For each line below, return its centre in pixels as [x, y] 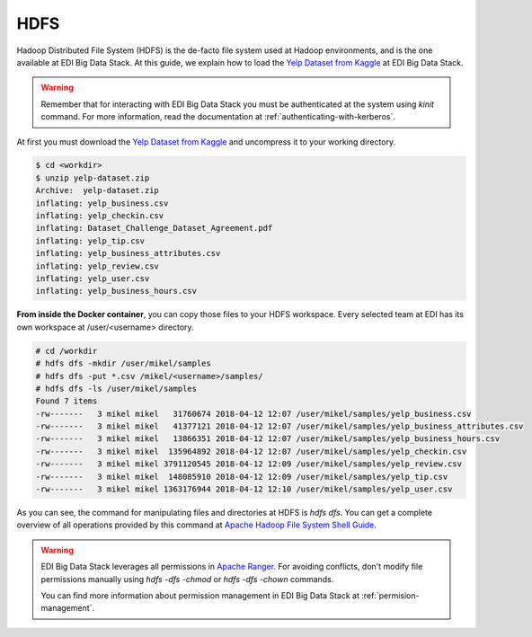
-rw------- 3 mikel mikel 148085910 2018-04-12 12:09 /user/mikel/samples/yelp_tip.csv [242, 477]
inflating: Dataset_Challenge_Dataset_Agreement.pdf [154, 228]
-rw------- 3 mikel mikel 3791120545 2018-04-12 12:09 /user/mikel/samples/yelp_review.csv [249, 464]
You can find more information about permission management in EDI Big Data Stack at [200, 595]
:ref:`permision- [390, 595]
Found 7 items [66, 401]
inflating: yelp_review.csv [97, 266]
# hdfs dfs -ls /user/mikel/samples [116, 388]
